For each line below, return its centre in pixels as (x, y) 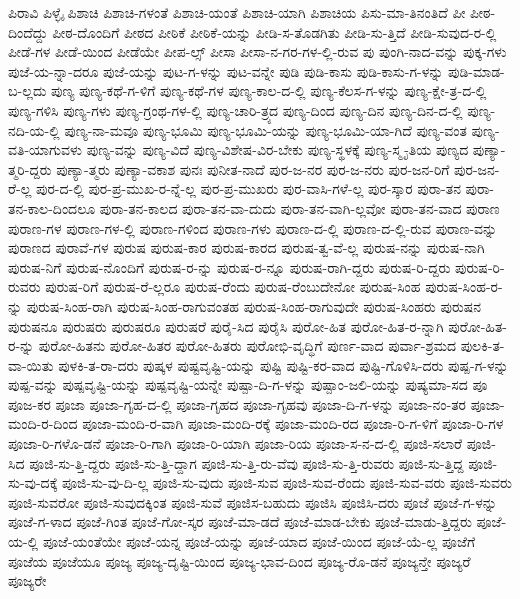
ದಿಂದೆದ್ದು (28, 31)
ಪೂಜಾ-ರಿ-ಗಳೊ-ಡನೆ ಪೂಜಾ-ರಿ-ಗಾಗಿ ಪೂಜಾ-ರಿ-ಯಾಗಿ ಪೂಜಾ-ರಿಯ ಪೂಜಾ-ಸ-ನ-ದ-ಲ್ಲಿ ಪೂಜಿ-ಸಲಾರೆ (235, 443)
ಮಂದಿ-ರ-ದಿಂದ (43, 423)
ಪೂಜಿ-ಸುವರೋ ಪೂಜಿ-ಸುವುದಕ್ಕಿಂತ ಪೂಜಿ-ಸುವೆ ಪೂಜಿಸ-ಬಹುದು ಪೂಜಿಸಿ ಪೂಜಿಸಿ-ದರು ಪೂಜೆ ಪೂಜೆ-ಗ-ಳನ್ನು (252, 501)
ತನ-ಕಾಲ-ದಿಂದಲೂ (52, 207)
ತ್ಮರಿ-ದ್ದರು (30, 168)
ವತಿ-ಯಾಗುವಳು (45, 149)
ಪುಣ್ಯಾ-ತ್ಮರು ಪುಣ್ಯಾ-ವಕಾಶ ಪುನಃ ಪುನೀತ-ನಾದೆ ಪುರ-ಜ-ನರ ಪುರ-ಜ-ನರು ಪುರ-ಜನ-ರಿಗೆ (253, 168)
